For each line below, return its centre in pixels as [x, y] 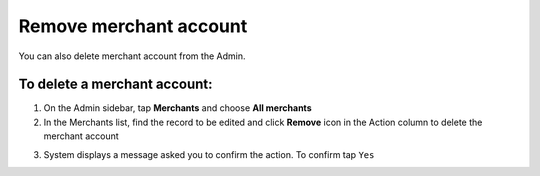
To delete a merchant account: [116, 84]
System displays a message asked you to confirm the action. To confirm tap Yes [209, 154]
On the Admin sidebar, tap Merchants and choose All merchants [177, 108]
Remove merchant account [133, 26]
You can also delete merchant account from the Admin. [132, 56]
